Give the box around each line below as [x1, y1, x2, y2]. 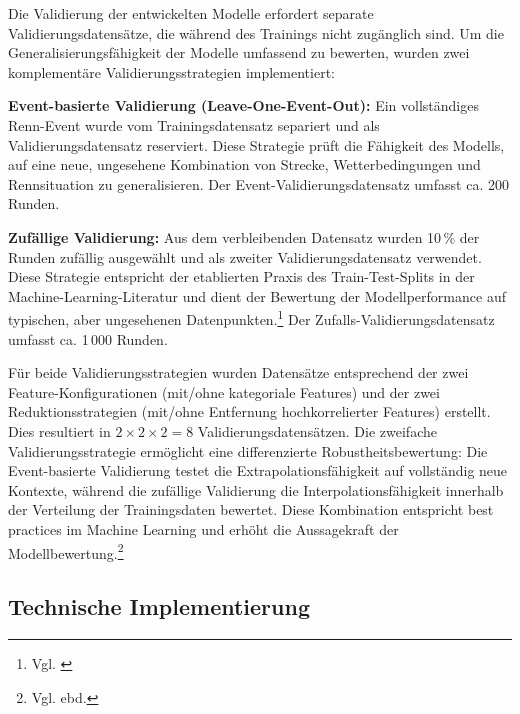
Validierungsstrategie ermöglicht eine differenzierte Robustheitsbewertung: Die [8, 440, 488, 461]
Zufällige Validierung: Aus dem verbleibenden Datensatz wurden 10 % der [8, 226, 480, 247]
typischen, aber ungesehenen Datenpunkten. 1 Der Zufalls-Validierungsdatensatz [8, 306, 495, 329]
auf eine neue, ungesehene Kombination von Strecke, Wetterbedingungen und [8, 154, 481, 175]
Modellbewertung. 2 [8, 539, 124, 563]
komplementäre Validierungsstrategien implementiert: [8, 61, 335, 82]
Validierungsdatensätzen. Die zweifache [197, 420, 437, 441]
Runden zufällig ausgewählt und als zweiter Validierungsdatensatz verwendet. [8, 246, 482, 267]
